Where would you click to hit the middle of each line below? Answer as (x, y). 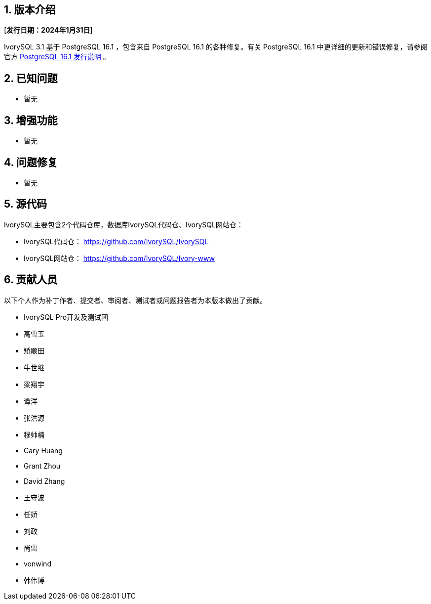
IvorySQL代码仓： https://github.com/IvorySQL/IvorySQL (116, 241)
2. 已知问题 (31, 78)
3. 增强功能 (31, 120)
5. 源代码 (25, 204)
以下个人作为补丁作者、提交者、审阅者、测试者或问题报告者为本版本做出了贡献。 (135, 300)
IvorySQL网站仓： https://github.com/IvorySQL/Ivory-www (119, 258)
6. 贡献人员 (31, 280)
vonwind (38, 563)
